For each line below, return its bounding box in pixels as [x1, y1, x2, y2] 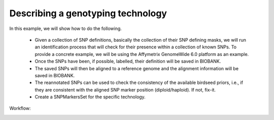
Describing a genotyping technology [9, 8, 167, 19]
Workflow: [9, 105, 31, 111]
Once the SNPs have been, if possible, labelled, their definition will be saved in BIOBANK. [35, 58, 221, 65]
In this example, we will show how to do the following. [9, 25, 122, 32]
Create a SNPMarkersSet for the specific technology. [35, 94, 146, 100]
